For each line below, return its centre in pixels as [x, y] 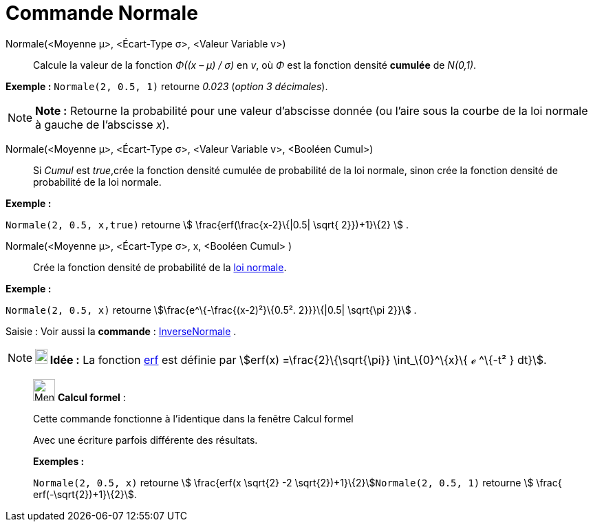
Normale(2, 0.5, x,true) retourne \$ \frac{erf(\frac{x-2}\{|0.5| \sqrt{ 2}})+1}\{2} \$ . [207, 224]
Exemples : [59, 461]
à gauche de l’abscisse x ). [103, 124]
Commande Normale [102, 13]
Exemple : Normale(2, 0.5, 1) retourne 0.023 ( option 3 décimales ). [167, 86]
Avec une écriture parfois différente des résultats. [145, 440]
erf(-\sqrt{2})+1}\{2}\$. [85, 494]
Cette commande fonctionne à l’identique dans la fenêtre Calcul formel [193, 418]
